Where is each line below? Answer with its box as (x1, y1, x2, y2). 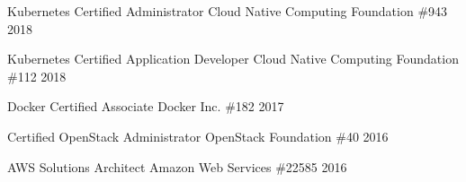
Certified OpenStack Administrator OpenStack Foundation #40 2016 (7, 126, 389, 145)
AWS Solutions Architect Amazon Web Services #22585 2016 (7, 157, 347, 176)
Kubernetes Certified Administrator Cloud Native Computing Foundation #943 (7, 2, 448, 20)
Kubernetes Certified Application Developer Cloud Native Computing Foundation (7, 49, 459, 68)
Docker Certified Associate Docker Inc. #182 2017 (7, 97, 284, 116)
